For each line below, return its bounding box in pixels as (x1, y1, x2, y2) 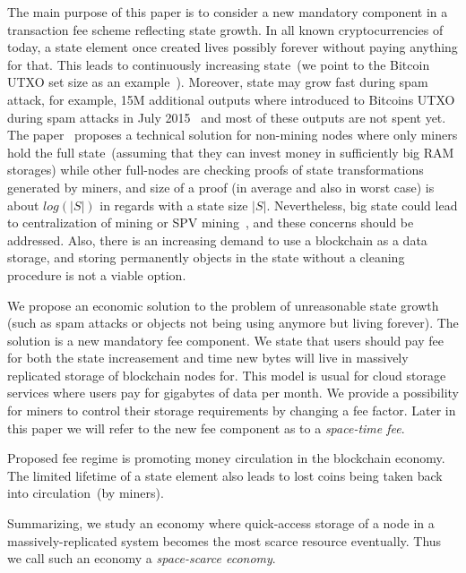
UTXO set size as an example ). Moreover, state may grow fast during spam (7, 73, 428, 91)
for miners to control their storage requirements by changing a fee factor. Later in (7, 401, 456, 420)
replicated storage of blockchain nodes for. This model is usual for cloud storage (7, 365, 446, 384)
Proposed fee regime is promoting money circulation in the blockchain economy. (7, 449, 445, 467)
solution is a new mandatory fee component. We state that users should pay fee (7, 330, 444, 349)
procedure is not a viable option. (7, 265, 186, 284)
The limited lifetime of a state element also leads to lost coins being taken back (7, 466, 443, 484)
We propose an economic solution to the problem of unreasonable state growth (7, 295, 439, 314)
